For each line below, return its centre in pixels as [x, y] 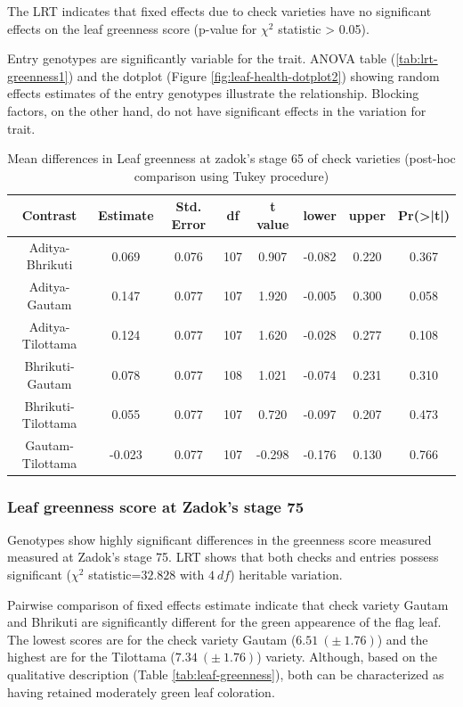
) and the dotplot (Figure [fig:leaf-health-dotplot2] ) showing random [254, 75]
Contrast [49, 215]
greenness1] [38, 75]
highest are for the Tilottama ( [91, 657]
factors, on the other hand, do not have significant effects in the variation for [217, 110]
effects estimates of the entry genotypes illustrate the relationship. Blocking [213, 93]
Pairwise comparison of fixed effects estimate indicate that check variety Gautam [228, 604]
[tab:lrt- [417, 58]
